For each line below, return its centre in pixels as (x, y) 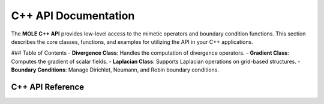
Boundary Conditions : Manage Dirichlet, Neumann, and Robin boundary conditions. (115, 70)
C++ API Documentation (73, 16)
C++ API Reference (48, 87)
